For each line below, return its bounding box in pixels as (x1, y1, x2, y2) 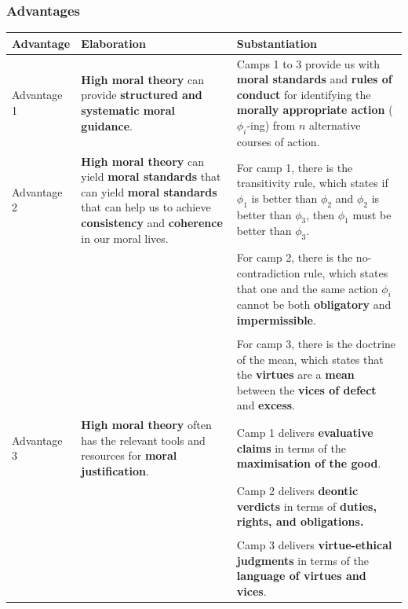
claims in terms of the (236, 439, 346, 456)
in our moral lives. (81, 229, 169, 246)
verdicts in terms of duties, (236, 497, 377, 514)
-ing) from (246, 116, 296, 133)
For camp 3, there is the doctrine (236, 336, 396, 352)
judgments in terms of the (236, 552, 370, 568)
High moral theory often (81, 416, 212, 433)
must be (352, 206, 392, 222)
